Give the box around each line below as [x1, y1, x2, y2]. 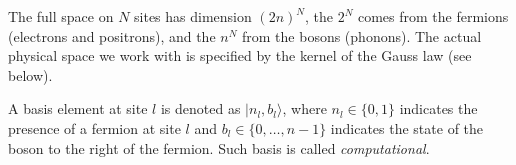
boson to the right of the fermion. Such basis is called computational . [8, 137, 430, 158]
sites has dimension [134, 6, 252, 26]
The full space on [8, 6, 114, 26]
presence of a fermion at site [8, 117, 181, 138]
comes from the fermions [357, 6, 509, 26]
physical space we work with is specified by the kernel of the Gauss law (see [8, 45, 472, 66]
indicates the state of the [330, 117, 484, 138]
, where [282, 98, 327, 119]
